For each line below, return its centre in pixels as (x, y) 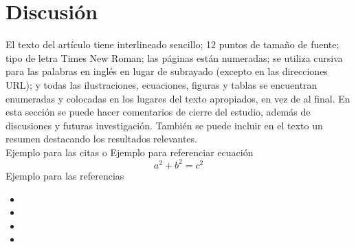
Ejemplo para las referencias (65, 175)
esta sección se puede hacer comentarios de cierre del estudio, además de (158, 112)
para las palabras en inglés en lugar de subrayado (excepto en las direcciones (167, 71)
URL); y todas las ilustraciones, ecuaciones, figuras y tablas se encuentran (162, 84)
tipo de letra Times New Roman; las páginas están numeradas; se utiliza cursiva (174, 57)
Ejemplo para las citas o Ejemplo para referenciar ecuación (130, 152)
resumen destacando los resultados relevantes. (101, 139)
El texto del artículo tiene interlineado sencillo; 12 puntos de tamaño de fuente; (173, 44)
